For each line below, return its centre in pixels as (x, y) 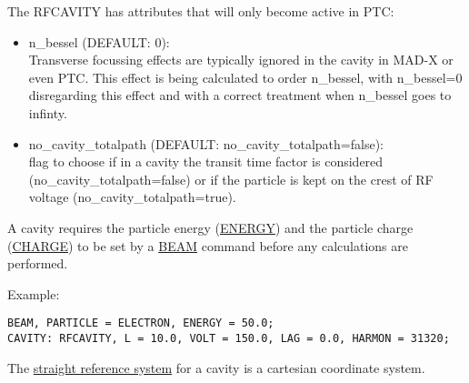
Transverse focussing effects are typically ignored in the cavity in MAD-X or (241, 60)
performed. (38, 263)
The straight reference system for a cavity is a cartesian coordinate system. (216, 367)
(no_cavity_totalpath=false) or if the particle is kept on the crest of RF (231, 179)
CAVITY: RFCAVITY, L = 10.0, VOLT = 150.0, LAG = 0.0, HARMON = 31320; (229, 338)
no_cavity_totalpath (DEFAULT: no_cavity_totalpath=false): (206, 143)
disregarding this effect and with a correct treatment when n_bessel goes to (240, 95)
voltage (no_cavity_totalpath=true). (132, 197)
